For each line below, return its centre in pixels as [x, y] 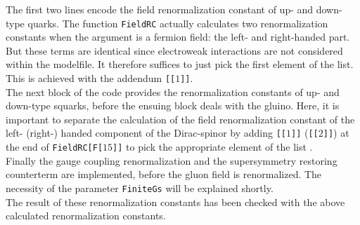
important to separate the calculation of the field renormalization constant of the [180, 119]
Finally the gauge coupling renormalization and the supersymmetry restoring [172, 160]
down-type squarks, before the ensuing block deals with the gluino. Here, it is [173, 105]
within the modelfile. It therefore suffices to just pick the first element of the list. [180, 64]
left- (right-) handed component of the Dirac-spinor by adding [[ [146, 133]
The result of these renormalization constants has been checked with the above [175, 202]
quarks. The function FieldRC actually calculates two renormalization [178, 23]
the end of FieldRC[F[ [54, 147]
